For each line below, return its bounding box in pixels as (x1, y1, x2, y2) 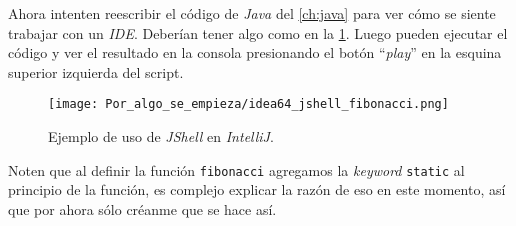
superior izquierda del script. (8, 61, 184, 82)
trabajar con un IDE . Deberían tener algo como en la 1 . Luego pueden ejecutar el (8, 22, 508, 43)
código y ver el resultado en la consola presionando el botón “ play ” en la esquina (8, 42, 502, 63)
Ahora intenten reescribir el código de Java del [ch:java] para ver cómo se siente (8, 3, 496, 23)
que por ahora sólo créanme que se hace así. (8, 198, 277, 219)
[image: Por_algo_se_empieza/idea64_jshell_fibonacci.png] (48, 97, 449, 112)
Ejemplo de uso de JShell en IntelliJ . (48, 126, 274, 147)
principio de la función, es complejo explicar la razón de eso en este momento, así (8, 179, 506, 200)
